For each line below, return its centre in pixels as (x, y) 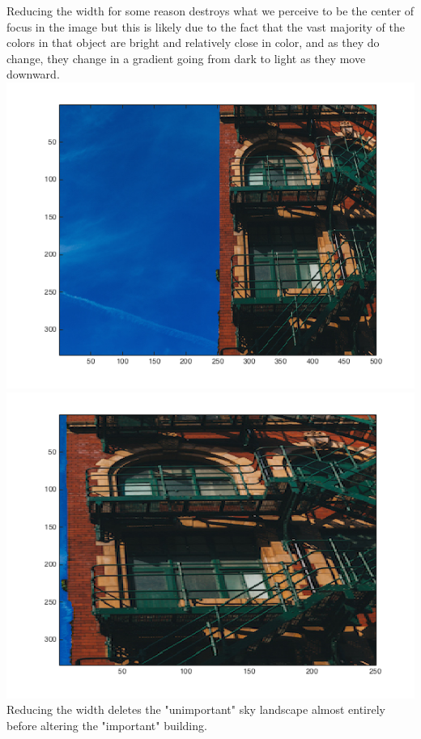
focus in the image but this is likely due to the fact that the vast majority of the (206, 26)
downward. (33, 74)
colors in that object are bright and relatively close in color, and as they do (193, 42)
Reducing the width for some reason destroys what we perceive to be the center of (210, 11)
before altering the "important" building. (107, 725)
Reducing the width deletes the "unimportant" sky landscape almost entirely (196, 709)
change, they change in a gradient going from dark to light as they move (186, 58)
